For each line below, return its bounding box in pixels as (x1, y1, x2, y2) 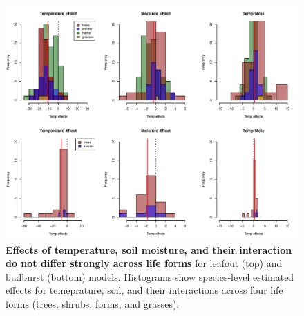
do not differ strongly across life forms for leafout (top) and (6, 256, 283, 270)
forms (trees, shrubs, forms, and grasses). (6, 297, 180, 311)
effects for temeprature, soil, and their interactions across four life (6, 283, 283, 297)
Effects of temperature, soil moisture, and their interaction (6, 242, 292, 257)
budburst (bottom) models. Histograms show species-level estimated (6, 269, 294, 284)
